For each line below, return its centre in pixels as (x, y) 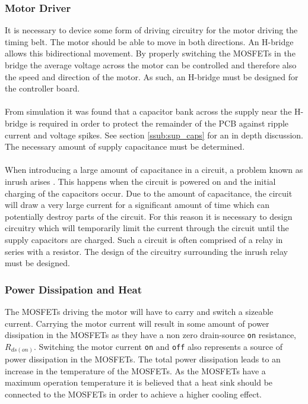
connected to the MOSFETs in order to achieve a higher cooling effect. (134, 394)
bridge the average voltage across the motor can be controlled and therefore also (151, 65)
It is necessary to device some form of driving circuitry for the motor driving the (151, 30)
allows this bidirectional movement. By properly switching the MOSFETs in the (150, 53)
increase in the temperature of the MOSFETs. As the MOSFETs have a (135, 370)
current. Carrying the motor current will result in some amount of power (137, 323)
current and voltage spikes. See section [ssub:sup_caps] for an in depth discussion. (154, 135)
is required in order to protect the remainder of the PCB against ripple (159, 123)
